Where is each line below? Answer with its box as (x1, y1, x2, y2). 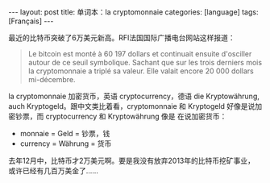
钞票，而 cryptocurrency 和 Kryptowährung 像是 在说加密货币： (15, 111, 227, 121)
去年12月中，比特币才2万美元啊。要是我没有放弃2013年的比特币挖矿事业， (8, 156, 255, 165)
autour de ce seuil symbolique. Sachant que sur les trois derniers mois (27, 58, 263, 67)
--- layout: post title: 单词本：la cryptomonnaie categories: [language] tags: (8, 7, 259, 17)
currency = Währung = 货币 (19, 139, 112, 148)
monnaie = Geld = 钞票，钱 (19, 129, 110, 138)
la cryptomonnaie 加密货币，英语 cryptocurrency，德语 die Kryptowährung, (8, 91, 260, 101)
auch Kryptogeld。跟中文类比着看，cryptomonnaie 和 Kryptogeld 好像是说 (8, 102, 255, 110)
